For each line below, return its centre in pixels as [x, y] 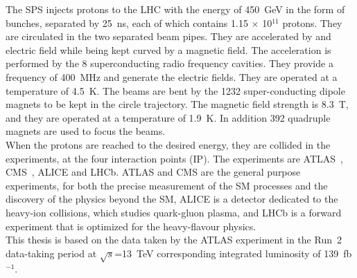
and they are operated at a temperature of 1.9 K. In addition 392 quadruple [168, 117]
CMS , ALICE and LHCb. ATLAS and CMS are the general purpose [153, 172]
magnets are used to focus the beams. [86, 131]
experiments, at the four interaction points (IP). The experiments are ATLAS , [174, 158]
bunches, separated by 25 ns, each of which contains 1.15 [127, 22]
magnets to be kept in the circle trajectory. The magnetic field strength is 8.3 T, [177, 104]
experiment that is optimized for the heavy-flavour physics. [131, 226]
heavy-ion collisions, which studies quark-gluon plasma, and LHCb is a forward [174, 212]
